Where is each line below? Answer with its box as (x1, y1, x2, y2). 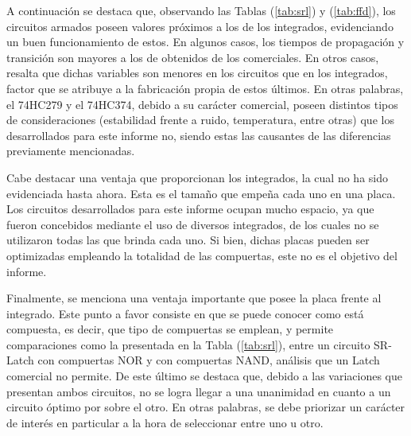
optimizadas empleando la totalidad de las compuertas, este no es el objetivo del (6, 247, 397, 263)
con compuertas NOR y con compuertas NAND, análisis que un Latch (37, 352, 380, 368)
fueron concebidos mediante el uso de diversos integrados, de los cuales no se (6, 216, 379, 232)
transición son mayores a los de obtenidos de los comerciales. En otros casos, (6, 49, 379, 65)
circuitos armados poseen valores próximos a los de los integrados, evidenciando (6, 18, 394, 34)
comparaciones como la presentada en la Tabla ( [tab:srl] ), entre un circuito (6, 336, 370, 352)
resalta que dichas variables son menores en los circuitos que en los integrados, (6, 64, 388, 81)
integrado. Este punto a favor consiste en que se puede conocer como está (6, 305, 364, 321)
